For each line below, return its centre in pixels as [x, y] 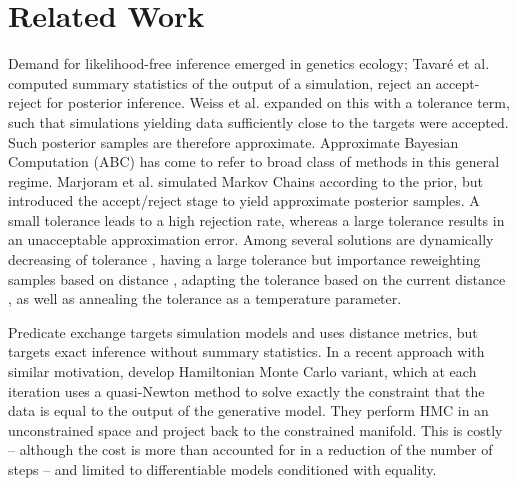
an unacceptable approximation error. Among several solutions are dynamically [251, 239]
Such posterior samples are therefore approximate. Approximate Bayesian [233, 141]
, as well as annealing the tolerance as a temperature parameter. [205, 298]
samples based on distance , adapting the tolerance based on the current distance [257, 278]
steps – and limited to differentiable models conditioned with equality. [222, 469]
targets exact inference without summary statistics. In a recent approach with [246, 351]
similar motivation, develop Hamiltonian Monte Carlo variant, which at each [242, 371]
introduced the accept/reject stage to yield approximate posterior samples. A [244, 200]
